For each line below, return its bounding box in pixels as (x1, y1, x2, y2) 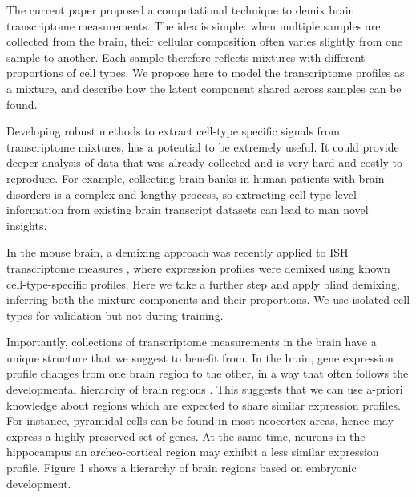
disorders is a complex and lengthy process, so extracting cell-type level (6, 185, 357, 202)
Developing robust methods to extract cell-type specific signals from (6, 123, 341, 139)
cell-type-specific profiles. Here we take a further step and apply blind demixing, (6, 275, 400, 292)
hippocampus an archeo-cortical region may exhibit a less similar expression (6, 443, 379, 460)
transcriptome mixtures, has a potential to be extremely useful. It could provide (6, 138, 399, 155)
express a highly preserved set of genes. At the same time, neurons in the (6, 427, 366, 444)
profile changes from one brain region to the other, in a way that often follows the (6, 365, 409, 382)
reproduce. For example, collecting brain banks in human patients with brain (6, 169, 385, 186)
